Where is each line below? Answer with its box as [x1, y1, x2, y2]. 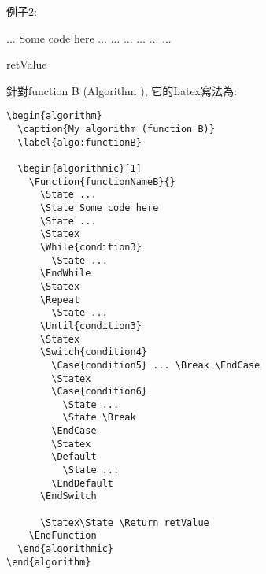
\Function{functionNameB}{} [28, 176, 175, 187]
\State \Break [62, 412, 136, 424]
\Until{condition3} [39, 320, 142, 331]
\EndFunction [28, 530, 97, 542]
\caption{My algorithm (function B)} [17, 124, 215, 135]
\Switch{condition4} [39, 346, 147, 358]
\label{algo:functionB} [17, 136, 142, 148]
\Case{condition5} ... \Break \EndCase [51, 359, 260, 371]
